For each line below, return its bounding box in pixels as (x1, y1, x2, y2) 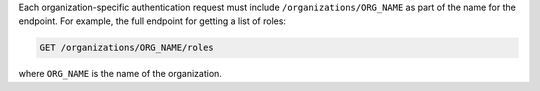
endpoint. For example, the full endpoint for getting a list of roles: (18, 15, 287, 27)
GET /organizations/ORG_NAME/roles (39, 42, 214, 54)
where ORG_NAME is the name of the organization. (18, 68, 222, 80)
